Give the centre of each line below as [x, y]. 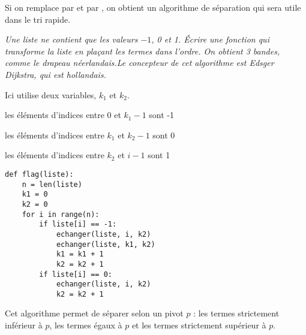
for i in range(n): [61, 214]
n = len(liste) [52, 184]
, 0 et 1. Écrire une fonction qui [210, 39]
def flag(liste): [39, 174]
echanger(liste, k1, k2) [106, 244]
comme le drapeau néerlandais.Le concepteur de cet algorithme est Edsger [139, 63]
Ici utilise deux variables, [51, 94]
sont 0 [164, 135]
